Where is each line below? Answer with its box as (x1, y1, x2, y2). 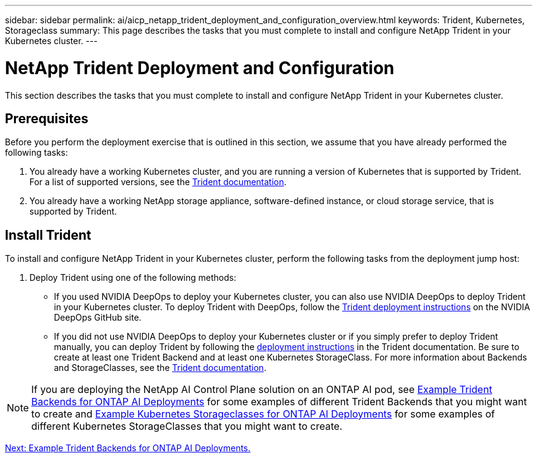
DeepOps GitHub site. (54, 312, 142, 323)
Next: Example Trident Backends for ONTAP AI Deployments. (5, 443, 251, 454)
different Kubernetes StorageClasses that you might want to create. (31, 420, 343, 433)
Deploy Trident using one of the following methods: (29, 272, 237, 283)
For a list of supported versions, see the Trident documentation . (29, 177, 287, 188)
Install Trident (5, 227, 91, 243)
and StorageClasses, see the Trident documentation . (54, 362, 267, 373)
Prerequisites (5, 110, 88, 126)
